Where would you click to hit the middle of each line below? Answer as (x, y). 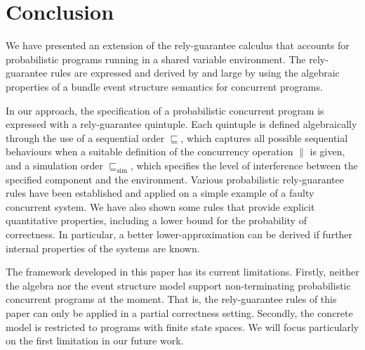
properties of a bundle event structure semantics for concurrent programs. (164, 86)
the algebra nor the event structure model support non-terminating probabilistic (178, 285)
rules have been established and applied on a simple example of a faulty (160, 193)
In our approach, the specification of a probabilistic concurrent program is (165, 110)
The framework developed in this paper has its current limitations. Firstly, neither (182, 272)
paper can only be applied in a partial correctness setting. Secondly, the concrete (179, 313)
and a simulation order (55, 165)
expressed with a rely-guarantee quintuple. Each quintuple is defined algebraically (181, 124)
